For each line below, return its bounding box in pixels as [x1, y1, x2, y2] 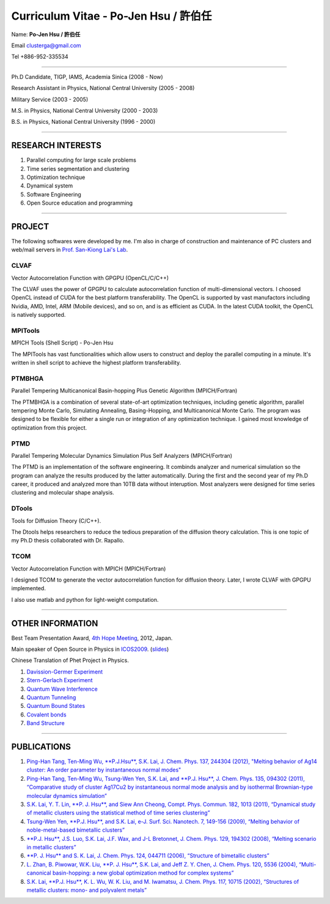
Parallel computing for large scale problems [26, 156, 137, 164]
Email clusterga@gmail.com [11, 42, 82, 49]
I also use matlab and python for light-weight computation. [11, 596, 159, 603]
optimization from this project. [11, 424, 87, 431]
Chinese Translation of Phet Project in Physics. [11, 656, 130, 664]
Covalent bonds [26, 711, 67, 718]
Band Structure [26, 720, 65, 727]
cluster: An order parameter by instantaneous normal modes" [26, 766, 182, 773]
